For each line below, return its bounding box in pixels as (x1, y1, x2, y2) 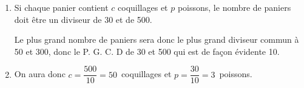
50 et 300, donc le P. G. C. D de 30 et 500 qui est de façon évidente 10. (14, 45, 280, 57)
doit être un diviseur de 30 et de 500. (14, 13, 152, 25)
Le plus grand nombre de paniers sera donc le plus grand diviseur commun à (14, 33, 299, 46)
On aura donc (14, 68, 66, 80)
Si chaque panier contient (14, 1, 109, 13)
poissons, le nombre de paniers (177, 1, 291, 13)
